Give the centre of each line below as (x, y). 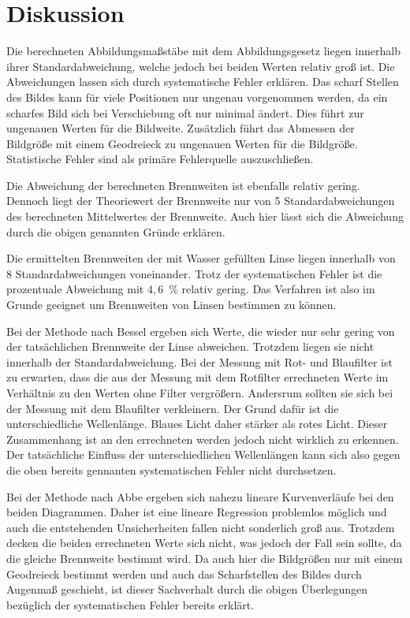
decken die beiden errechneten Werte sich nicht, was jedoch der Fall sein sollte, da (204, 543)
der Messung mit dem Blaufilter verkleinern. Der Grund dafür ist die (173, 408)
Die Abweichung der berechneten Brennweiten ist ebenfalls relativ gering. (183, 185)
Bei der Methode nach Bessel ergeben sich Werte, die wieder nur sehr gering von (201, 331)
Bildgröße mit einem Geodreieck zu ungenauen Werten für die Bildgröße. (182, 143)
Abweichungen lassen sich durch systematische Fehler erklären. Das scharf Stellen (203, 82)
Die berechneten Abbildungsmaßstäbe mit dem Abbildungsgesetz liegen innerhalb (203, 51)
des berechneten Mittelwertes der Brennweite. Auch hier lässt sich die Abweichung (205, 216)
